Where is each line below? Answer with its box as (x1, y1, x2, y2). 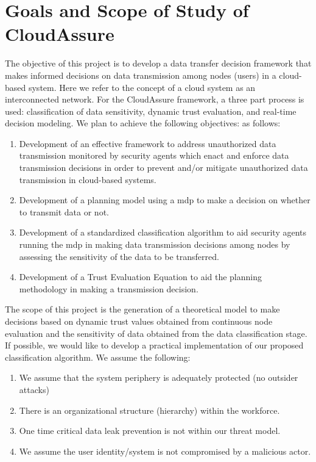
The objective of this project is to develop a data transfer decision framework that (5, 57, 312, 70)
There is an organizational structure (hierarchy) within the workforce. (19, 403, 280, 416)
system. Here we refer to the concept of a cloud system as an (28, 81, 256, 93)
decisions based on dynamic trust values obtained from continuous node (5, 315, 273, 327)
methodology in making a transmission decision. (19, 282, 198, 295)
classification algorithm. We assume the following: (5, 350, 191, 363)
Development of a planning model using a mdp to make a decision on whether (19, 193, 311, 206)
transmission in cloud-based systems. (19, 173, 156, 186)
